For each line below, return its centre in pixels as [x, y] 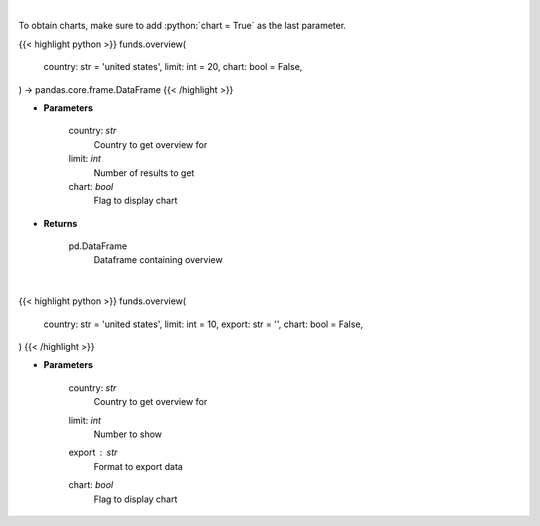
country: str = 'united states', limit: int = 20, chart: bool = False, [173, 67]
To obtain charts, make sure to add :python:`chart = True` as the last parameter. [182, 26]
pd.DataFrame [98, 246]
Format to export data [138, 466]
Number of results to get [144, 172]
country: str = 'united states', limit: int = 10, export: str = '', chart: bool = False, [203, 324]
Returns [60, 223]
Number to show [128, 434]
